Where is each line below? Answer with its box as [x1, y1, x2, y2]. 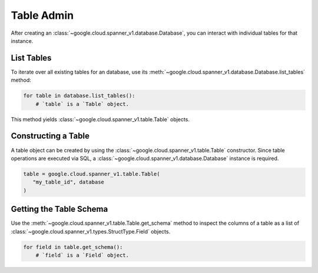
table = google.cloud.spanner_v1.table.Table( [23, 171, 160, 177]
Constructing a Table [11, 131, 90, 141]
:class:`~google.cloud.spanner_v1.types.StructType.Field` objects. [11, 228, 171, 235]
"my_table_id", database [32, 179, 104, 185]
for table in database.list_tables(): [23, 92, 135, 99]
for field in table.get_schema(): [23, 244, 123, 250]
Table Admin [11, 9, 74, 22]
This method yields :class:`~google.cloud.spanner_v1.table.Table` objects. [11, 115, 190, 123]
